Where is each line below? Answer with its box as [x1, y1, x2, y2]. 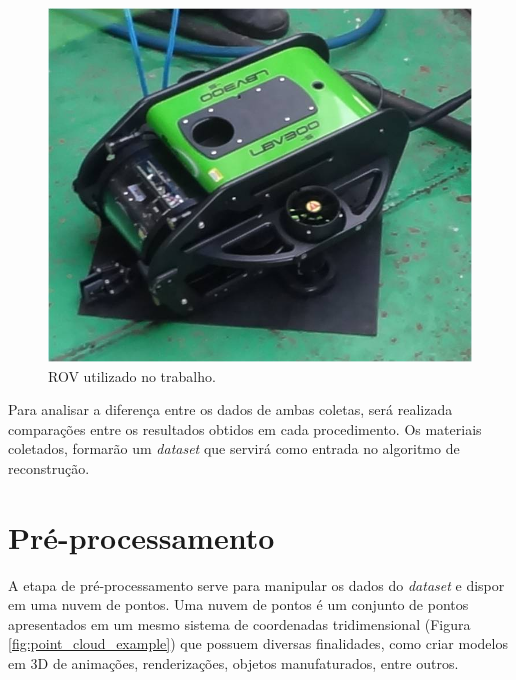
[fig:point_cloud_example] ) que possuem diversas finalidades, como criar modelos [8, 633, 508, 654]
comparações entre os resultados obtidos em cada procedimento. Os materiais [8, 418, 482, 439]
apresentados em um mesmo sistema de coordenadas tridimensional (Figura [8, 613, 471, 634]
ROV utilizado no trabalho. [48, 365, 216, 386]
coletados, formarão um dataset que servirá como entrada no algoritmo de [8, 438, 460, 459]
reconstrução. [8, 457, 90, 478]
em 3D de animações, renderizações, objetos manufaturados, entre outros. [8, 653, 459, 674]
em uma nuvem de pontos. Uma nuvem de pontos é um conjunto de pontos [8, 594, 469, 615]
